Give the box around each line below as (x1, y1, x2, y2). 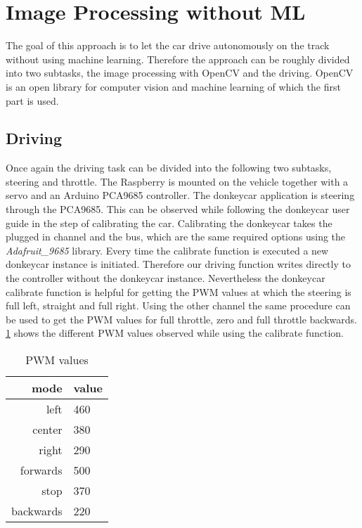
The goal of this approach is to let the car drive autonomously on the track (6, 38, 330, 53)
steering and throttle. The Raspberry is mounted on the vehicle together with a (6, 174, 349, 188)
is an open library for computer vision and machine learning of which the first (6, 79, 341, 94)
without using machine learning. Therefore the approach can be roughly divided (6, 51, 350, 66)
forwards (20, 462, 63, 479)
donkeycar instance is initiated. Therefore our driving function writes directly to (6, 257, 351, 271)
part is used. (6, 93, 59, 108)
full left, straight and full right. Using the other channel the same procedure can (6, 298, 351, 313)
